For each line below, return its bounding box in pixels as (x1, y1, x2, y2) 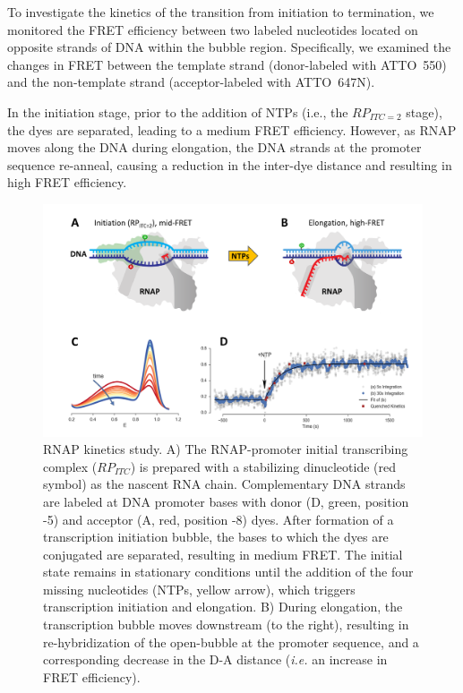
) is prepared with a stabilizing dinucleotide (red (130, 457, 397, 475)
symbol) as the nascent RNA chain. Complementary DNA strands (43, 475, 406, 493)
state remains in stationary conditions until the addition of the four (43, 562, 414, 581)
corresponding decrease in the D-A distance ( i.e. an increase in (43, 650, 388, 669)
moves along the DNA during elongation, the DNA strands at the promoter (7, 138, 422, 157)
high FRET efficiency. (7, 173, 127, 192)
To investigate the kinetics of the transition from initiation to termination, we (7, 3, 434, 21)
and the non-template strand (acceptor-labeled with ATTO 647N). (7, 73, 375, 91)
